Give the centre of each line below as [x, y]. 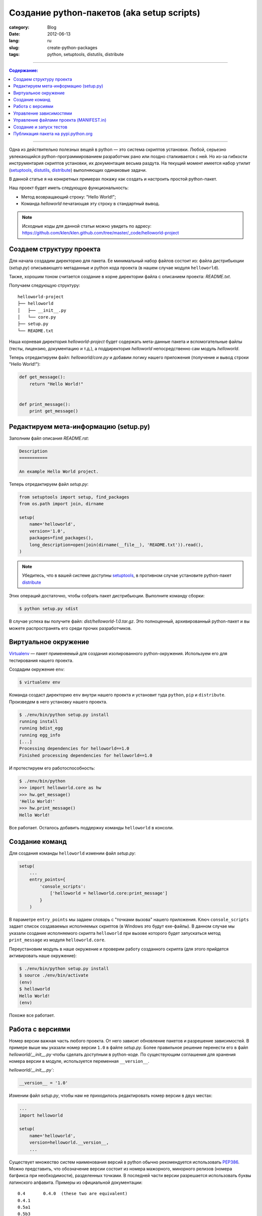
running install [39, 721]
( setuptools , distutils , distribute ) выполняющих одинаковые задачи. [78, 170]
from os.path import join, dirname [61, 504]
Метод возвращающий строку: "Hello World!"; [69, 197]
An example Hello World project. [59, 471]
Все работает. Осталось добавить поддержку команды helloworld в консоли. [91, 827]
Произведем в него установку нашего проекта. [58, 702]
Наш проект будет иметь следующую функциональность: [69, 188]
